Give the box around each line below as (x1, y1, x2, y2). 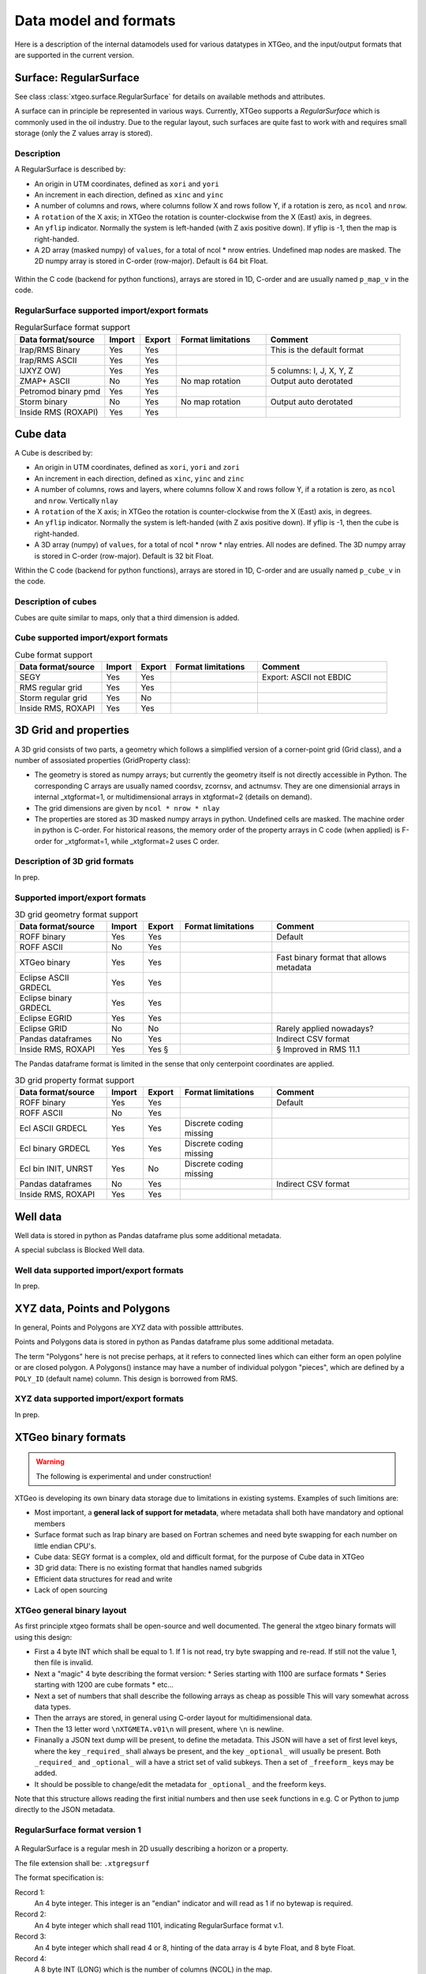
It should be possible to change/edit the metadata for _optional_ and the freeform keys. (34, 1779, 327, 1788)
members (34, 1518, 66, 1528)
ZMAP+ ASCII (19, 375, 70, 386)
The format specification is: (14, 1873, 104, 1882)
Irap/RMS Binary (19, 344, 80, 355)
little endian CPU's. (34, 1541, 97, 1551)
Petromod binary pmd (19, 385, 101, 396)
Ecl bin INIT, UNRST (19, 1163, 94, 1174)
